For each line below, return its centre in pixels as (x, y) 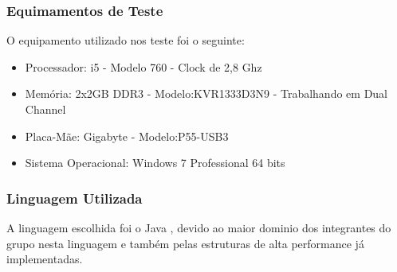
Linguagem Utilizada (75, 198)
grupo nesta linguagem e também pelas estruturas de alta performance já (185, 243)
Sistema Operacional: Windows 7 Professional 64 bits (155, 163)
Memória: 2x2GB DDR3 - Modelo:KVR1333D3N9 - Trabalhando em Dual (206, 93)
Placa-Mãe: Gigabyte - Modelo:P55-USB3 (127, 136)
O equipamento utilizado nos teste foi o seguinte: (126, 40)
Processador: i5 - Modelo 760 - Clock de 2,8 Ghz (143, 66)
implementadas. (45, 259)
